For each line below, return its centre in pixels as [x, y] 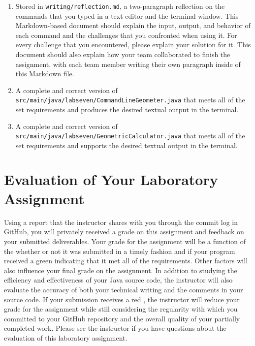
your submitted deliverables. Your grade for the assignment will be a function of [125, 241]
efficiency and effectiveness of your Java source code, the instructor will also [118, 280]
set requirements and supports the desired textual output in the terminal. [127, 145]
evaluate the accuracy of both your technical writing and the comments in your [124, 289]
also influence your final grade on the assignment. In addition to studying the [121, 270]
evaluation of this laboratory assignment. [66, 337]
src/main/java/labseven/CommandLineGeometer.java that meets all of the [130, 100]
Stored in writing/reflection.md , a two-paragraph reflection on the [120, 6]
